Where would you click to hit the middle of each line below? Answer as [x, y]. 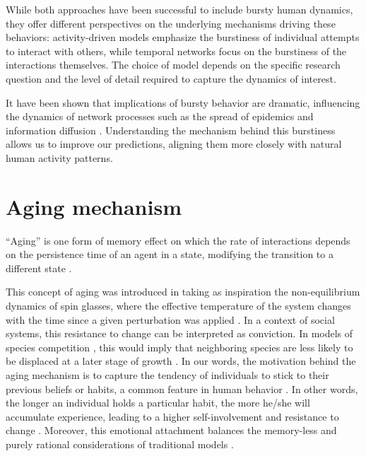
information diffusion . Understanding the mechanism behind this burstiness [171, 130]
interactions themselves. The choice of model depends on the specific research [173, 65]
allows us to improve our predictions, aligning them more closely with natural [174, 144]
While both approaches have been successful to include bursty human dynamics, [179, 9]
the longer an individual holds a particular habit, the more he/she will [158, 403]
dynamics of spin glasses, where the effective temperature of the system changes [178, 306]
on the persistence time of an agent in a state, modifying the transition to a [170, 254]
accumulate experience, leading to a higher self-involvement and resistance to [172, 416]
